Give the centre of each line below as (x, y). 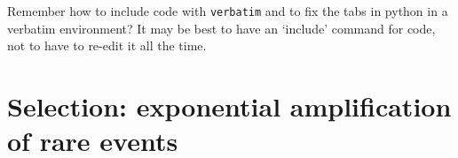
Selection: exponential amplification (229, 106)
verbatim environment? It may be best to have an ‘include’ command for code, (221, 28)
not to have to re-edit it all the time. (107, 45)
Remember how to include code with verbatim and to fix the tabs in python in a (228, 11)
